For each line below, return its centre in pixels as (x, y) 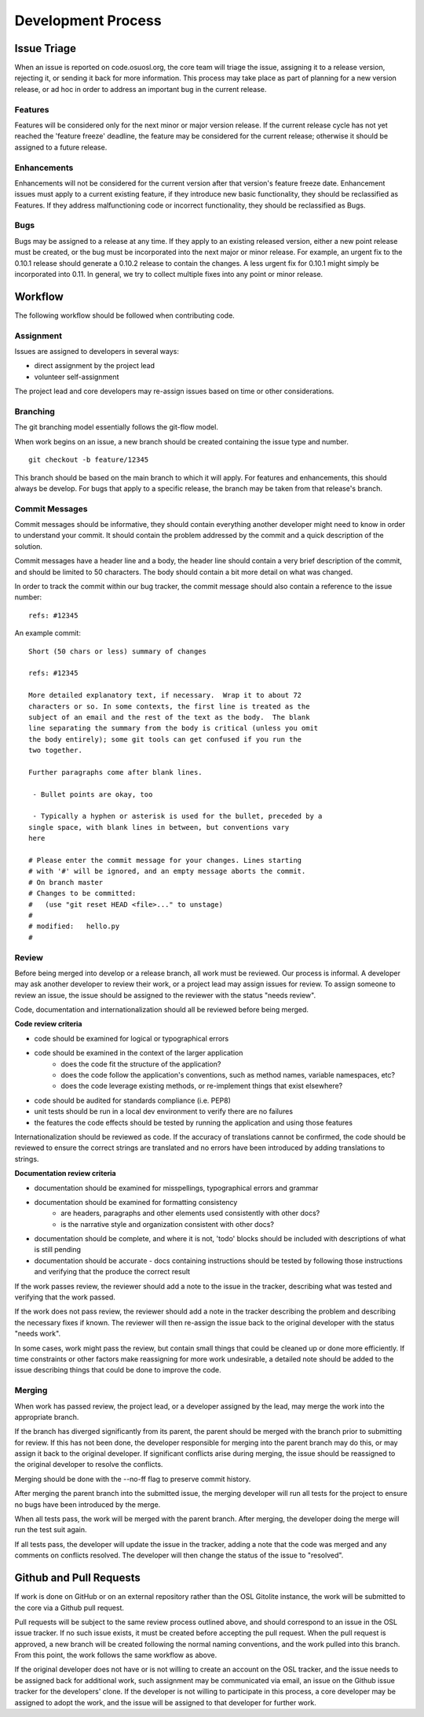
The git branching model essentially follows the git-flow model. (117, 427)
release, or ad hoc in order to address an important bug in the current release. (141, 89)
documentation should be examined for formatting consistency (136, 1202)
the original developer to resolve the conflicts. (89, 1465)
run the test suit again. (51, 1530)
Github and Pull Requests (77, 1578)
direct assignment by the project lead (95, 366)
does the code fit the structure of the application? (141, 1064)
